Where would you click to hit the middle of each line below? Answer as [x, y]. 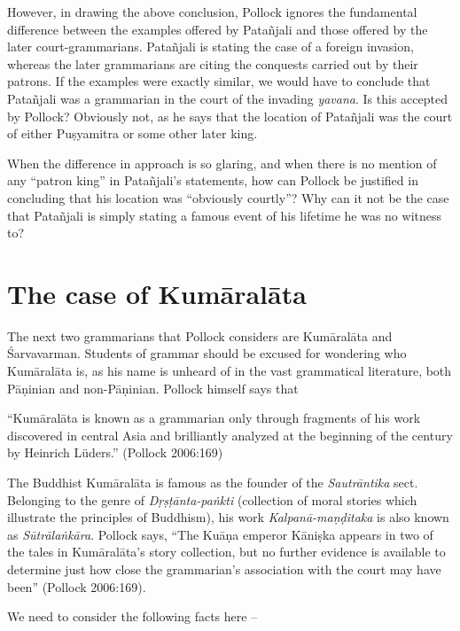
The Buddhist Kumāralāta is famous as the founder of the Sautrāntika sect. [213, 482]
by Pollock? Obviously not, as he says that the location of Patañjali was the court [230, 116]
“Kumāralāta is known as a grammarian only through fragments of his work [214, 418]
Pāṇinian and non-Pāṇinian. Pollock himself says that [153, 388]
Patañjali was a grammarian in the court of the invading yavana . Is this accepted [227, 98]
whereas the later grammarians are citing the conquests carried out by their [213, 63]
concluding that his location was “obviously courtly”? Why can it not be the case [228, 197]
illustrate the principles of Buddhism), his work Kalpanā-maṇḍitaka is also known [228, 517]
